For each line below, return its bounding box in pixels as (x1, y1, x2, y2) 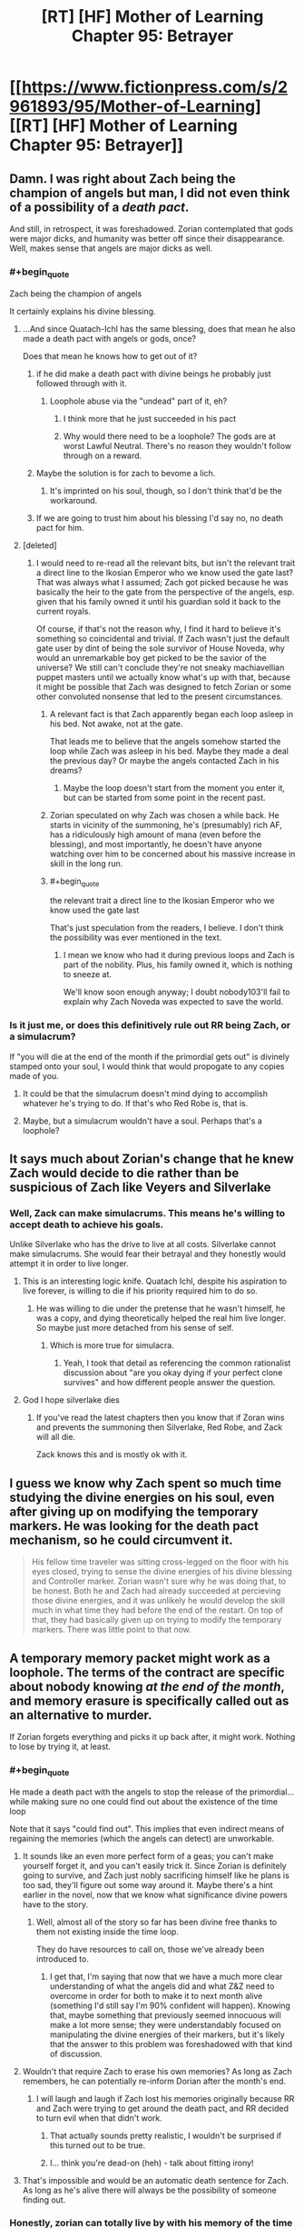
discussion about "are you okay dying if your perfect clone (63, 1367, 283, 1378)
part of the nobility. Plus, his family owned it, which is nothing (63, 959, 293, 970)
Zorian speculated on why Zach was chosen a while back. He (49, 809, 279, 820)
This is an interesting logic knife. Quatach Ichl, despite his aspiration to (22, 1275, 288, 1287)
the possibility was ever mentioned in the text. (49, 932, 222, 943)
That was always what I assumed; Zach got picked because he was (35, 576, 289, 587)
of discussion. (49, 2048, 103, 2059)
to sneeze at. (63, 969, 112, 980)
